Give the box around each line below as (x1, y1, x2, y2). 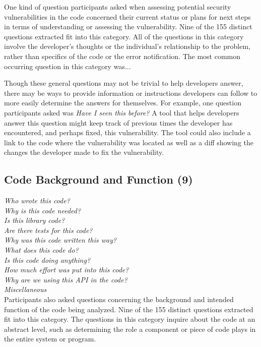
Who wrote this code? (4, 195, 70, 206)
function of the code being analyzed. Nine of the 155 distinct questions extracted (4, 304, 253, 314)
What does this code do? (4, 245, 79, 255)
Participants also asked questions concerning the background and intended (4, 294, 234, 305)
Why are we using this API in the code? (4, 274, 127, 284)
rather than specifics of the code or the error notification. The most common (4, 50, 241, 61)
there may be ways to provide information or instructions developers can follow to (4, 87, 257, 98)
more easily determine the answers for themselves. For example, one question (4, 97, 241, 108)
